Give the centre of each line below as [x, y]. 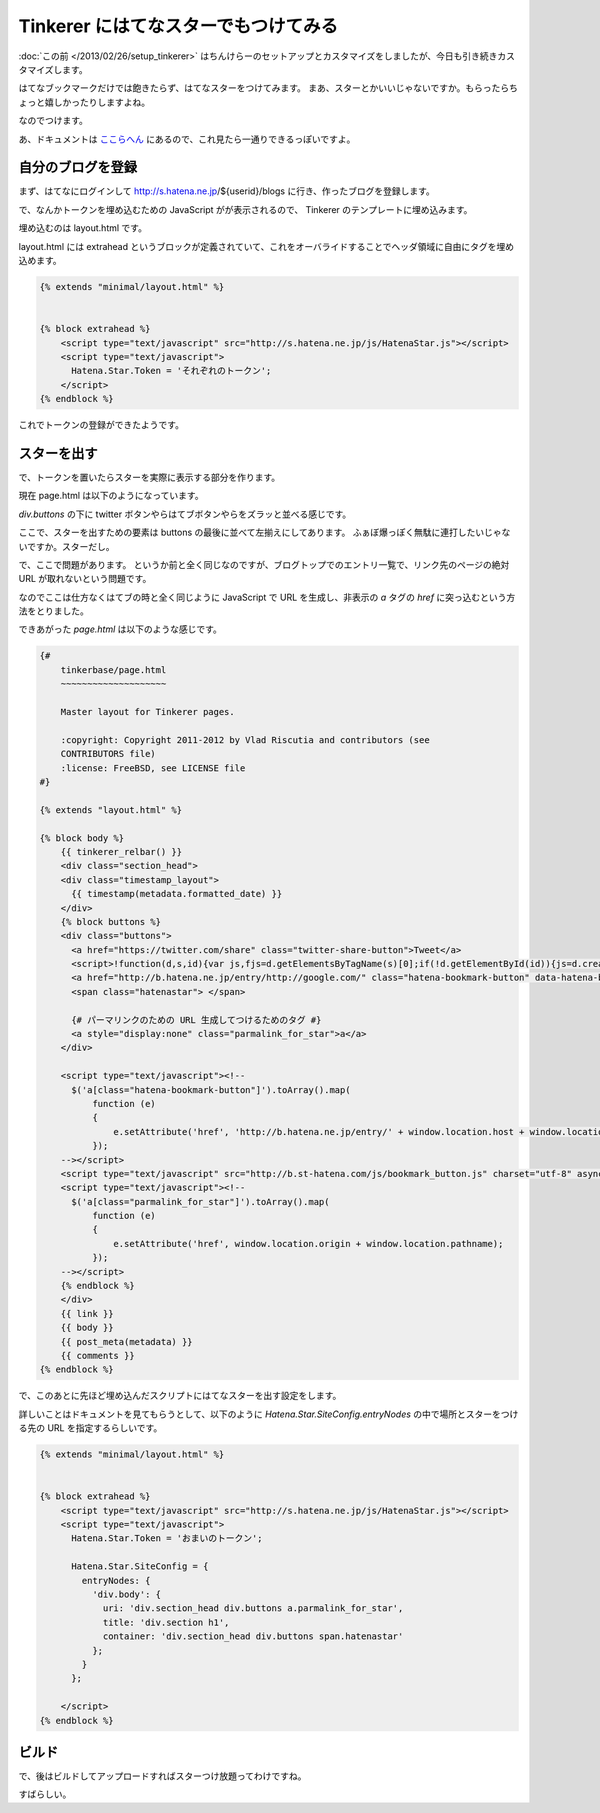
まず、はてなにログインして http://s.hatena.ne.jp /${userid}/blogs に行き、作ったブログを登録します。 [226, 191]
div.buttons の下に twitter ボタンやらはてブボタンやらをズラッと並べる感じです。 [185, 514]
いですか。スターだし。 [66, 546]
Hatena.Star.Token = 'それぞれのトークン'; [171, 371]
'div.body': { [126, 1594]
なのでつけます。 [53, 121]
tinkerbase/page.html [113, 669]
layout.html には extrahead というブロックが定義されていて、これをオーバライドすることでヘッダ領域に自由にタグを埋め [266, 246]
